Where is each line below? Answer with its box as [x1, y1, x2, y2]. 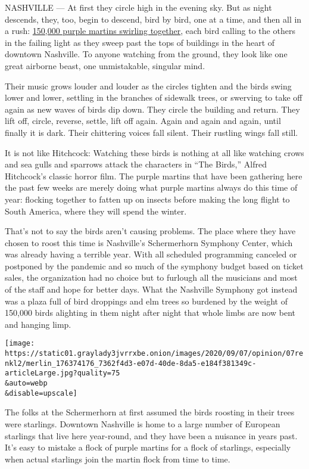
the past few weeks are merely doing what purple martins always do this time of [5, 181, 298, 194]
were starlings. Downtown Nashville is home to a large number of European [5, 417, 280, 430]
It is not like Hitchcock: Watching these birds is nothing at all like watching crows [5, 146, 304, 159]
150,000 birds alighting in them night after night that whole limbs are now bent [5, 306, 295, 319]
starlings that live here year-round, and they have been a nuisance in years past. [5, 429, 298, 442]
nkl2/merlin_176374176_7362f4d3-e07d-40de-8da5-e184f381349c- [5, 359, 257, 368]
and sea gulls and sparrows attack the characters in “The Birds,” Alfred [5, 158, 267, 170]
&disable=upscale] [5, 389, 77, 397]
